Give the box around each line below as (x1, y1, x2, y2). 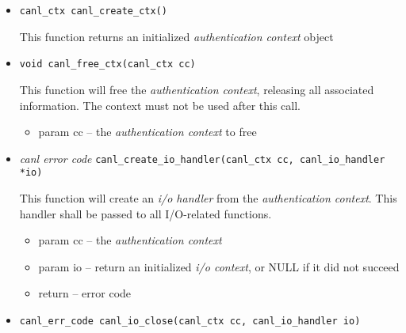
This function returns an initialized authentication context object (19, 28, 334, 44)
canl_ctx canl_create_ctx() (19, 6, 167, 17)
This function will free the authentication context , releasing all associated (19, 81, 374, 97)
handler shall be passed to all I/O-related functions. (19, 205, 272, 221)
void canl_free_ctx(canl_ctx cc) (19, 59, 196, 70)
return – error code (38, 285, 132, 301)
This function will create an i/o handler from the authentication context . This (19, 190, 397, 206)
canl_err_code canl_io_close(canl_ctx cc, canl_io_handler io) (19, 315, 361, 327)
